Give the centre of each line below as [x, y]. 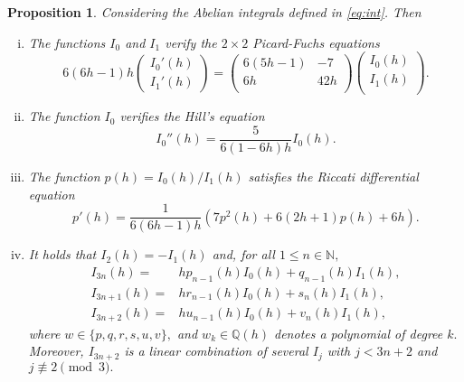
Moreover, [56, 351]
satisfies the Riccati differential [333, 176]
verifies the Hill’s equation [192, 116]
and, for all [243, 254]
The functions [67, 42]
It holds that [62, 254]
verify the [191, 42]
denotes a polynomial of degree [359, 333]
